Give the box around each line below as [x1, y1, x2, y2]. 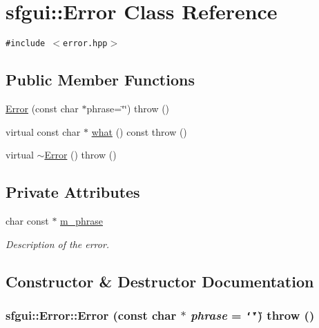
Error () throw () [44, 147, 117, 162]
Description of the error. [6, 236, 110, 251]
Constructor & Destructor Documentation [6, 270, 314, 291]
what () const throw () [91, 124, 187, 139]
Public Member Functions [6, 69, 195, 90]
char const [6, 213, 49, 227]
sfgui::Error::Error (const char [6, 306, 177, 323]
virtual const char [6, 124, 81, 139]
